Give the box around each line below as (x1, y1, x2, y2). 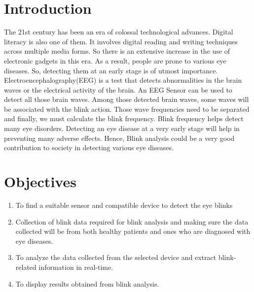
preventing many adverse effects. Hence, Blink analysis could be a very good (4, 132, 235, 143)
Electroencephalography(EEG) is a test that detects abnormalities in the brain (4, 75, 242, 85)
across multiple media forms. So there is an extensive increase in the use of (4, 46, 230, 56)
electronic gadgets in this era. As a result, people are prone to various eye (4, 55, 226, 65)
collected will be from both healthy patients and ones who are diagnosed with (15, 226, 251, 236)
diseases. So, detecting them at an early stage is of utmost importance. (4, 65, 218, 75)
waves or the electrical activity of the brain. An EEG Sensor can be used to (4, 84, 232, 95)
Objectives (4, 171, 76, 192)
